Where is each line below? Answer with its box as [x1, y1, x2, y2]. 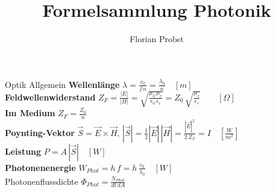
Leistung [5, 144, 42, 157]
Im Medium [5, 107, 55, 119]
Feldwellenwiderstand [5, 90, 96, 103]
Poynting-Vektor [5, 126, 75, 138]
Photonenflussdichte [5, 175, 78, 187]
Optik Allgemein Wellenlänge [5, 78, 120, 90]
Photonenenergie [5, 161, 76, 173]
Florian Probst [130, 33, 184, 45]
